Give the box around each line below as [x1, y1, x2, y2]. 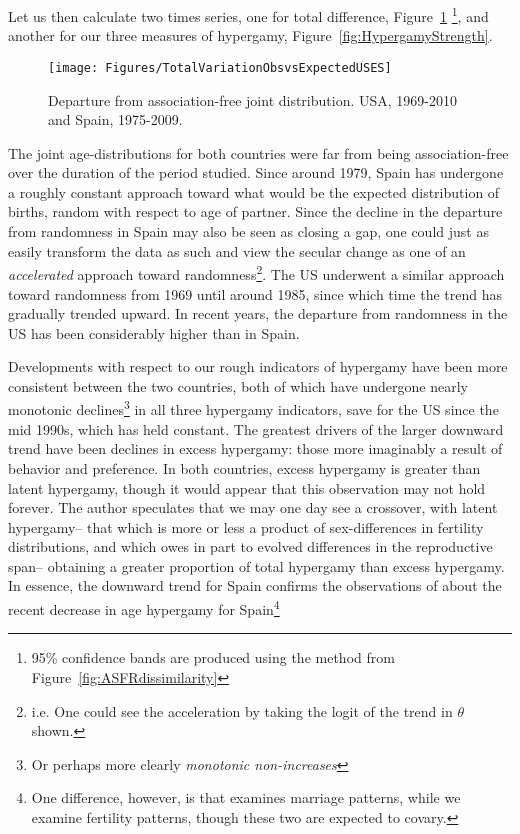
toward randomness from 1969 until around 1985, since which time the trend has [8, 283, 503, 304]
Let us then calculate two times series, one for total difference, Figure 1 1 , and [8, 3, 489, 26]
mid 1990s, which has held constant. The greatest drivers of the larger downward [8, 418, 504, 439]
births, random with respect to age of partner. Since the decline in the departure [8, 201, 503, 222]
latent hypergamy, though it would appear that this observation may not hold [8, 477, 486, 498]
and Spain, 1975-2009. [48, 109, 183, 130]
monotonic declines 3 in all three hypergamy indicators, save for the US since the [8, 396, 499, 420]
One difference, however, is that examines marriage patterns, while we [31, 787, 461, 808]
